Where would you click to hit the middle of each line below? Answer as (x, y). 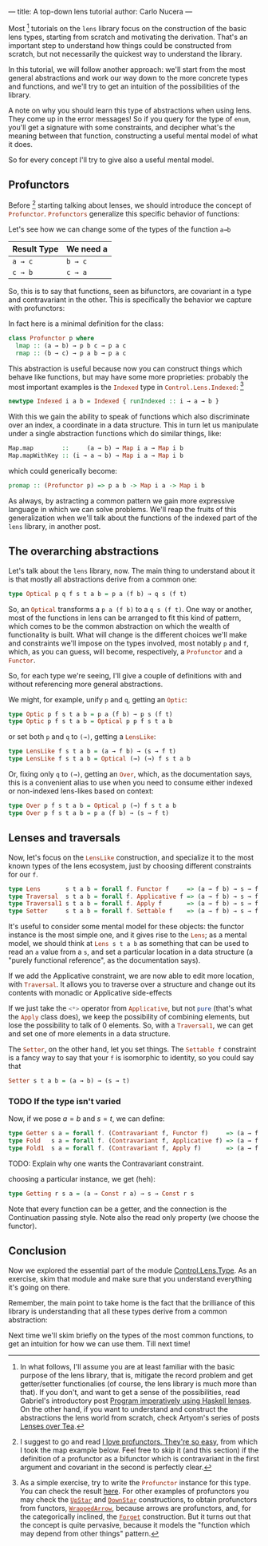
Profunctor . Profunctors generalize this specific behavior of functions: (124, 214)
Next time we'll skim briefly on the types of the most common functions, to (131, 1335)
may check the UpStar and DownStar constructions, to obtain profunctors (138, 1499)
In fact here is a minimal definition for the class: (86, 324)
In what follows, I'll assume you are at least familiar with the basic (127, 1366)
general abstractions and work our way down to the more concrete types (128, 77)
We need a (87, 249)
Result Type (35, 249)
